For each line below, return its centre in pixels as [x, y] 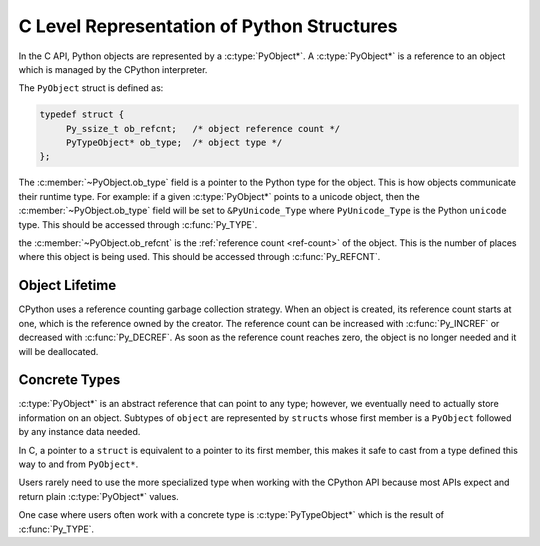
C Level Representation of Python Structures [208, 26]
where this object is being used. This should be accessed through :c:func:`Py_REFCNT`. [199, 257]
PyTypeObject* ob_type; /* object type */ [174, 143]
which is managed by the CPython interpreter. [113, 69]
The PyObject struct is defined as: [91, 88]
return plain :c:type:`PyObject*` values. [98, 496]
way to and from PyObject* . [78, 464]
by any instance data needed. [79, 432]
